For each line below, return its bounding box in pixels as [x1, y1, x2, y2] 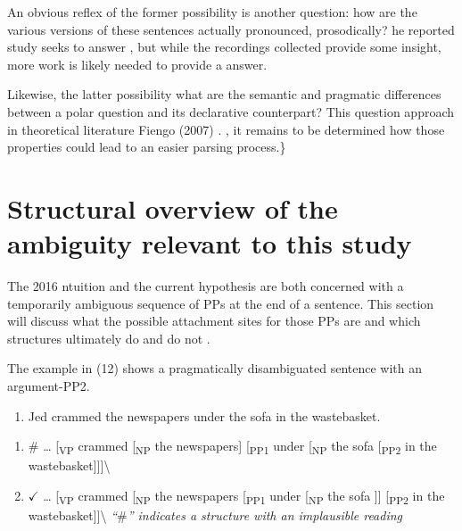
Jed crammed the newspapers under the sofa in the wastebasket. [28, 406, 381, 425]
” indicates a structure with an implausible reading [127, 506, 403, 525]
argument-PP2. [7, 377, 90, 395]
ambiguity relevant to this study [7, 225, 412, 261]
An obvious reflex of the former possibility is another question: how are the [7, 3, 417, 21]
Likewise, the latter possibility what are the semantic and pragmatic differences [7, 85, 441, 104]
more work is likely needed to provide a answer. [7, 54, 268, 73]
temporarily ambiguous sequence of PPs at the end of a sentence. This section [7, 294, 434, 312]
